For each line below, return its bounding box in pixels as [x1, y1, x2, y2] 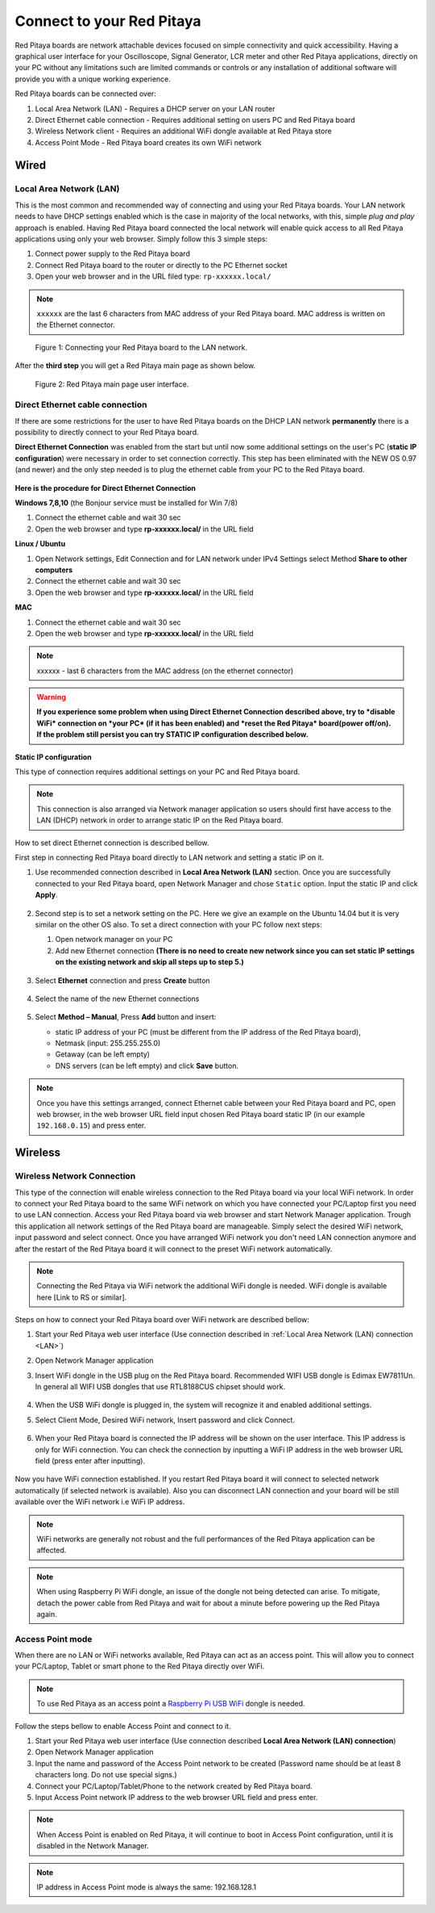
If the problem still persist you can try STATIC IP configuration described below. [36, 730, 309, 739]
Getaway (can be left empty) [55, 1049, 151, 1059]
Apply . [35, 890, 58, 900]
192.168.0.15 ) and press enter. [36, 1120, 147, 1130]
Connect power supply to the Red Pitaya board [35, 249, 191, 258]
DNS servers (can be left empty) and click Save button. [55, 1061, 239, 1070]
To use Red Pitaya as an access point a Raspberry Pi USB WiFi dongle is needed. [36, 1699, 305, 1709]
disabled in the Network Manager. [36, 1841, 149, 1851]
